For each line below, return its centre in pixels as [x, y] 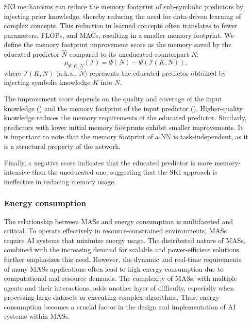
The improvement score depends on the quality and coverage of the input [113, 98]
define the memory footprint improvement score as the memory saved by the [118, 44]
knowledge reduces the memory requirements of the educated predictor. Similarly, [125, 118]
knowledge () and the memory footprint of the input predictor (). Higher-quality [124, 108]
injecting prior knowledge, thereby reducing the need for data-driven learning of [123, 16]
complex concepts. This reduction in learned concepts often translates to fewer [121, 25]
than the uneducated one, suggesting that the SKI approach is [125, 172]
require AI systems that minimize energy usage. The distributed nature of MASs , [125, 240]
